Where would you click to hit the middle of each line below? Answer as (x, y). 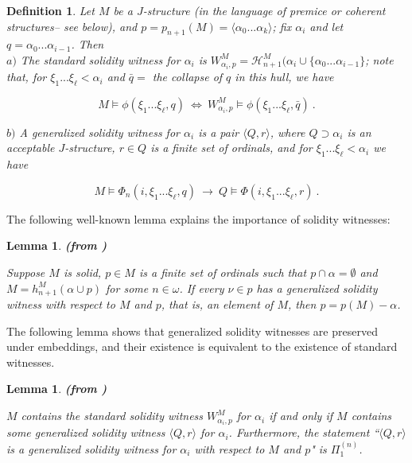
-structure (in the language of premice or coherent (264, 10)
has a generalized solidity (317, 288)
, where (288, 132)
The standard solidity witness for (100, 59)
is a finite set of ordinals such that (223, 272)
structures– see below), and (72, 26)
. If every (202, 288)
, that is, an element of (217, 304)
